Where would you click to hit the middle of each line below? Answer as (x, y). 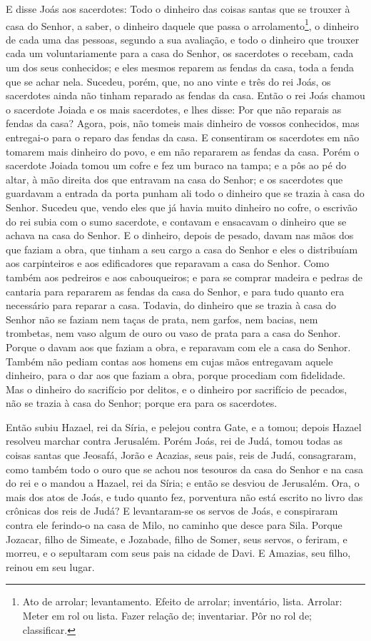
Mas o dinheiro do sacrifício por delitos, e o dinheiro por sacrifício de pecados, (177, 389)
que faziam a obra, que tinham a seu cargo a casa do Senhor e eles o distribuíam (182, 249)
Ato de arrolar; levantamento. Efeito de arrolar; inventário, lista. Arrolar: (182, 601)
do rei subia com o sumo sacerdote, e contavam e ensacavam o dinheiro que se (176, 221)
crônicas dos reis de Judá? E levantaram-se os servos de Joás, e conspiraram (172, 511)
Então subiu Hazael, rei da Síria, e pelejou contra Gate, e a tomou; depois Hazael (184, 427)
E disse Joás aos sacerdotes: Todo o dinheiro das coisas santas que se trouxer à (178, 9)
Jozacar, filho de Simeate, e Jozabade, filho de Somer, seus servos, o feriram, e (177, 539)
